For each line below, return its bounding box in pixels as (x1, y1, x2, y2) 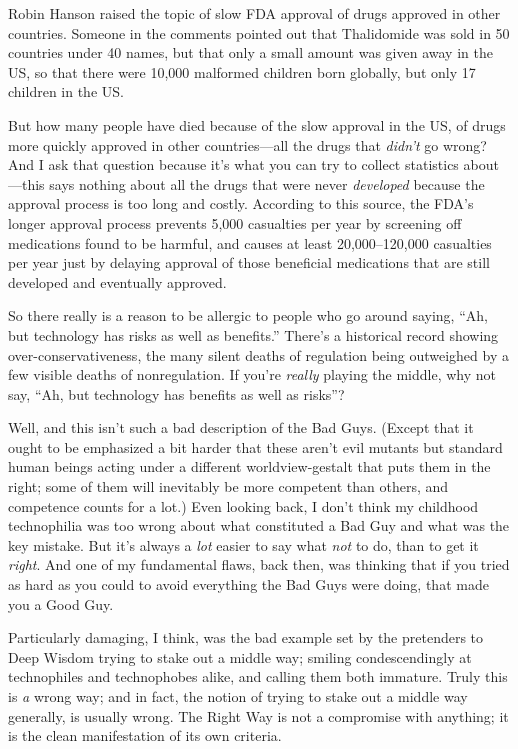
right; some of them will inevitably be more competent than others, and (8, 476, 449, 497)
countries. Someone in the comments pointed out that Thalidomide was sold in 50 (8, 22, 510, 43)
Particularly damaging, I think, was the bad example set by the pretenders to (8, 627, 484, 648)
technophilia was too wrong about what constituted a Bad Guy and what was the (8, 515, 510, 536)
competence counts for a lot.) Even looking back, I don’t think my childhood (8, 495, 479, 516)
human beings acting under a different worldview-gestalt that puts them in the (8, 456, 491, 477)
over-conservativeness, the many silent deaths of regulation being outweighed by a (8, 344, 509, 365)
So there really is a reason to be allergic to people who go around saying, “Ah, (8, 305, 488, 326)
